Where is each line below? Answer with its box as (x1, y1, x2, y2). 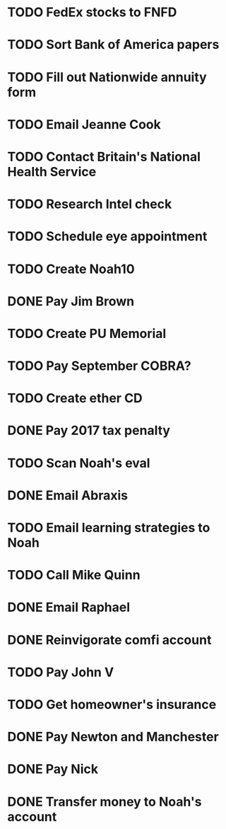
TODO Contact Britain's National (7, 149, 201, 165)
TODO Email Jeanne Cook (7, 116, 161, 132)
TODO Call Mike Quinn (7, 567, 141, 584)
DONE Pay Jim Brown (7, 293, 135, 309)
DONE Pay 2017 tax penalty (7, 422, 171, 439)
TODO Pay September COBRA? (7, 358, 192, 374)
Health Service (7, 163, 97, 180)
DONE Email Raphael (7, 599, 131, 615)
